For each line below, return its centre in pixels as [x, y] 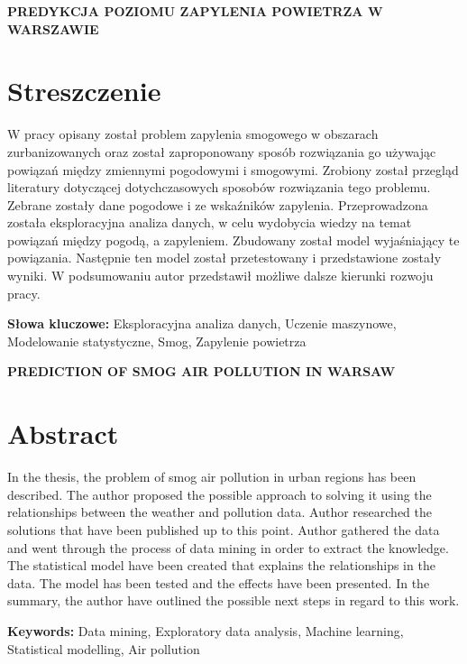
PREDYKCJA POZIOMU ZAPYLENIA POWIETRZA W [195, 11]
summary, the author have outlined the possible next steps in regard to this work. [233, 600]
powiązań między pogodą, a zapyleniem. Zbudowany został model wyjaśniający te [233, 240]
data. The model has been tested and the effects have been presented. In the [219, 582]
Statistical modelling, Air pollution [104, 648]
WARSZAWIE [53, 28]
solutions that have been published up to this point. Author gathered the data [224, 529]
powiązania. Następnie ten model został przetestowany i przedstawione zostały [224, 258]
